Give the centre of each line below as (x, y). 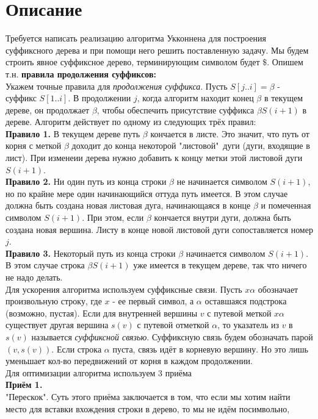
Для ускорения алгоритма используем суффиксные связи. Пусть (124, 289)
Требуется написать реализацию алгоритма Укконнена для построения (136, 38)
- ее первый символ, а (153, 301)
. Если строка (77, 349)
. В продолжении (99, 98)
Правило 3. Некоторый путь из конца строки (91, 253)
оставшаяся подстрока (246, 301)
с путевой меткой (239, 313)
